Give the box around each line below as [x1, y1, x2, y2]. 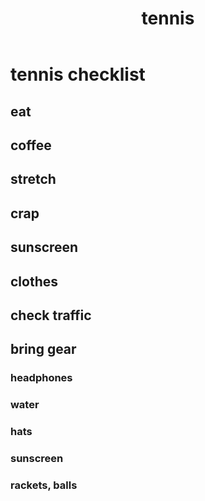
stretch [10, 171, 57, 188]
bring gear [10, 341, 77, 358]
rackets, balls [10, 478, 78, 492]
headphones [10, 371, 73, 385]
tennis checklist [10, 63, 146, 86]
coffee [10, 137, 52, 154]
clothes [10, 273, 59, 290]
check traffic [10, 307, 92, 324]
